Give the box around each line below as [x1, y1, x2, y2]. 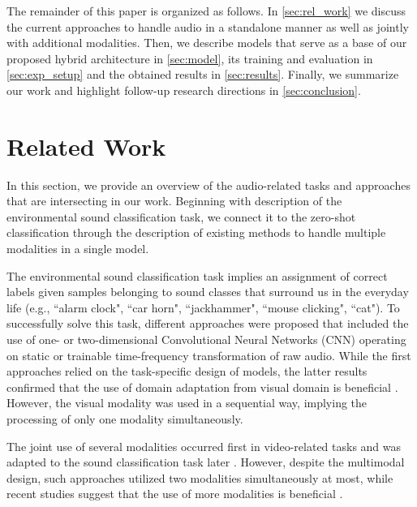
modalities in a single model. [6, 240, 149, 257]
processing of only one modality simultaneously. [6, 410, 243, 427]
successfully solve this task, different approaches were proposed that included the [6, 315, 409, 332]
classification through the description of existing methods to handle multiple [6, 224, 386, 241]
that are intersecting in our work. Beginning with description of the [6, 192, 342, 209]
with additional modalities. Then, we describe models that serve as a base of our [6, 34, 407, 51]
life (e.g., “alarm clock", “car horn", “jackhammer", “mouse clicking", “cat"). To [6, 299, 400, 316]
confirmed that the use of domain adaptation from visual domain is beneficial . [6, 378, 398, 395]
